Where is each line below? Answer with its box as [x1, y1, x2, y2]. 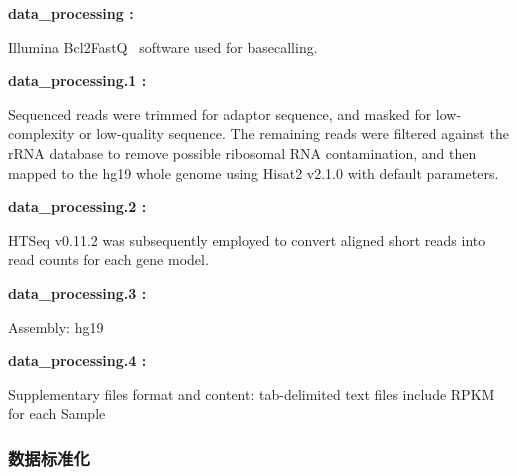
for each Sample [8, 403, 106, 424]
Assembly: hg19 [8, 316, 104, 337]
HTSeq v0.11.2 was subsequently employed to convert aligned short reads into [8, 229, 486, 250]
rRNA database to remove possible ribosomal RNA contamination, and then [8, 142, 477, 163]
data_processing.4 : [8, 350, 147, 371]
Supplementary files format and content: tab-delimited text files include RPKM [8, 383, 495, 404]
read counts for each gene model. [8, 249, 209, 270]
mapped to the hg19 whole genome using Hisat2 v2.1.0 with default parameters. [8, 162, 499, 183]
